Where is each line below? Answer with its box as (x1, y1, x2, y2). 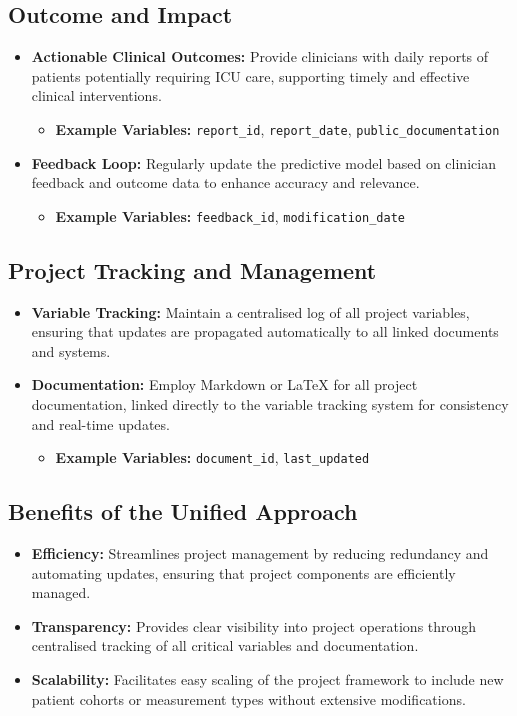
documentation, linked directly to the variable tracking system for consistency (31, 394, 509, 415)
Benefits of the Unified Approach (8, 496, 358, 527)
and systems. (31, 340, 111, 361)
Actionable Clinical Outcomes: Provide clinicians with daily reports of (31, 46, 489, 67)
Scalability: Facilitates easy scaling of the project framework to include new (31, 669, 504, 690)
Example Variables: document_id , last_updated (55, 447, 370, 468)
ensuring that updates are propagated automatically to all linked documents (31, 321, 499, 342)
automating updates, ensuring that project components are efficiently (31, 562, 456, 583)
